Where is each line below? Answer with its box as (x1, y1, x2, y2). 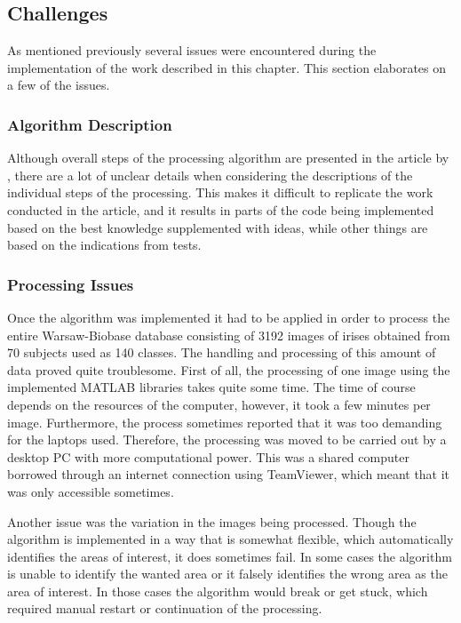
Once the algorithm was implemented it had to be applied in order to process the (7, 308, 450, 326)
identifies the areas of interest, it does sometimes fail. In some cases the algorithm (7, 547, 452, 565)
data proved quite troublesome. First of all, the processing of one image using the (7, 360, 450, 379)
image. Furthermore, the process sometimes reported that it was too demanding (7, 412, 442, 431)
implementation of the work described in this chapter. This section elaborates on (7, 58, 447, 76)
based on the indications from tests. (7, 236, 202, 254)
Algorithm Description (7, 113, 172, 135)
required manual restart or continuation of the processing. (7, 599, 322, 618)
